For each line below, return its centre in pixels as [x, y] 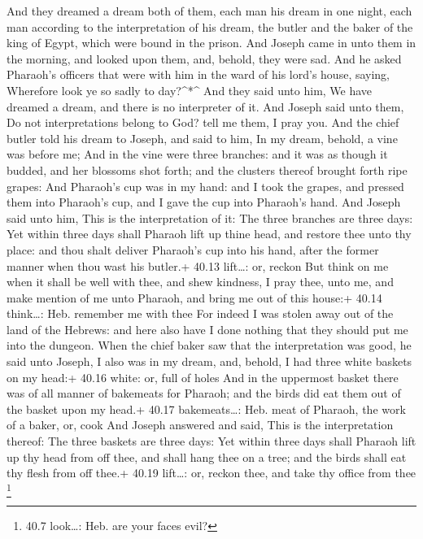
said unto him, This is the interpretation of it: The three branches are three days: [210, 217]
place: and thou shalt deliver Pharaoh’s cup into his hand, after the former [193, 249]
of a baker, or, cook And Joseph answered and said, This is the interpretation [200, 425]
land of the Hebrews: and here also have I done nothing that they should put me [207, 329]
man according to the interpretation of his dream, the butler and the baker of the [210, 26]
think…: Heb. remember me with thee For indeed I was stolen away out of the [200, 313]
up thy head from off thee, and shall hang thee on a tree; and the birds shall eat [207, 456]
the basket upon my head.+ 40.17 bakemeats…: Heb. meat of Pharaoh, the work [206, 409]
